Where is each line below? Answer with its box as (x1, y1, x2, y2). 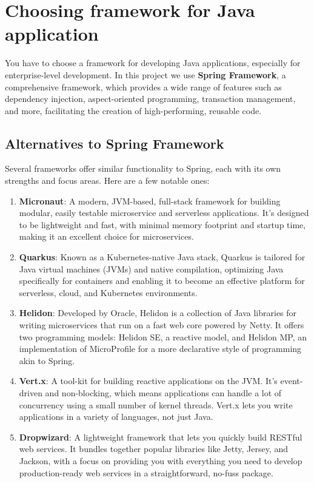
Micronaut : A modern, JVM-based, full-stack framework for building (19, 194, 281, 207)
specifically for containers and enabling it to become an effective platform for (19, 274, 305, 287)
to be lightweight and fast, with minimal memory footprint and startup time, (19, 218, 306, 231)
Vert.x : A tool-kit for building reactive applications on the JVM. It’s (19, 374, 278, 387)
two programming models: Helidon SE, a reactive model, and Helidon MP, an (19, 330, 307, 343)
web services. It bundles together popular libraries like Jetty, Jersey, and (19, 442, 288, 455)
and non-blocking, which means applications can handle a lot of (45, 386, 282, 399)
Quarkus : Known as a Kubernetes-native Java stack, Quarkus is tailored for (19, 251, 306, 263)
